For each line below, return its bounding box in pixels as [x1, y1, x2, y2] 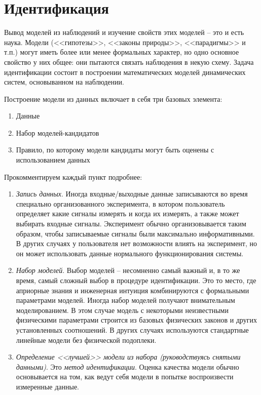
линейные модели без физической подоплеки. [16, 334, 157, 345]
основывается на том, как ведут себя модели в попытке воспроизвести [16, 371, 234, 382]
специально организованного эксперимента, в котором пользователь [16, 198, 225, 209]
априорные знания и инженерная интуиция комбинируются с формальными [16, 285, 249, 295]
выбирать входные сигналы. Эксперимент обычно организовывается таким [16, 218, 246, 229]
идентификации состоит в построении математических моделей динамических [4, 66, 246, 77]
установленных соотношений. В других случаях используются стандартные [16, 324, 249, 335]
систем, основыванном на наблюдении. [4, 76, 124, 87]
